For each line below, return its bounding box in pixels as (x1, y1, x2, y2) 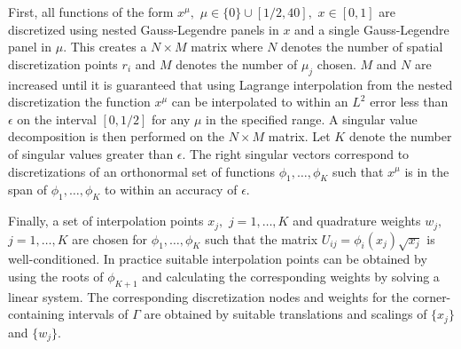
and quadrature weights (293, 211, 421, 230)
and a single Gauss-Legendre (294, 20, 449, 38)
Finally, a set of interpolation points (8, 211, 204, 230)
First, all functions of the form (8, 3, 174, 20)
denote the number (348, 127, 452, 146)
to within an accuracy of (105, 180, 238, 199)
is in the (404, 162, 449, 180)
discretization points (8, 54, 118, 73)
